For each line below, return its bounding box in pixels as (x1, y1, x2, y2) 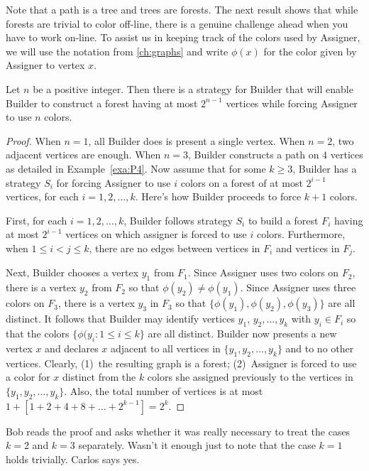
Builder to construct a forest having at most (6, 95, 198, 110)
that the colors (6, 325, 70, 340)
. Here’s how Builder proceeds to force (135, 189, 302, 204)
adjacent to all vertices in (111, 340, 221, 355)
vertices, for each (6, 189, 79, 204)
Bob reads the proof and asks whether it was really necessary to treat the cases (6, 423, 351, 438)
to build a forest (248, 212, 319, 227)
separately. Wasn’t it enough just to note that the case (78, 438, 316, 453)
